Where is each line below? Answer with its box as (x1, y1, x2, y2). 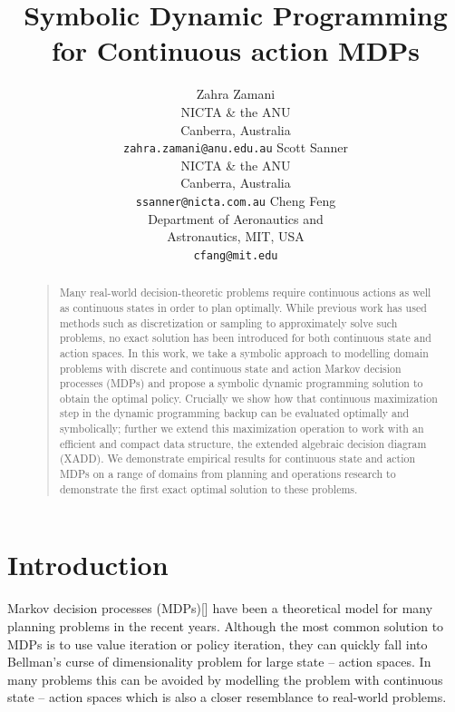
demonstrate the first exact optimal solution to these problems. (59, 481, 358, 496)
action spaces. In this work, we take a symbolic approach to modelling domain (59, 345, 429, 360)
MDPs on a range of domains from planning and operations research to (59, 466, 396, 482)
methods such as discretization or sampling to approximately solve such (59, 315, 398, 330)
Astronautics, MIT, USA (167, 227, 305, 246)
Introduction (7, 546, 169, 583)
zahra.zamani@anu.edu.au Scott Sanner (123, 138, 348, 157)
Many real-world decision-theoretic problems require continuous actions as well (59, 285, 431, 300)
